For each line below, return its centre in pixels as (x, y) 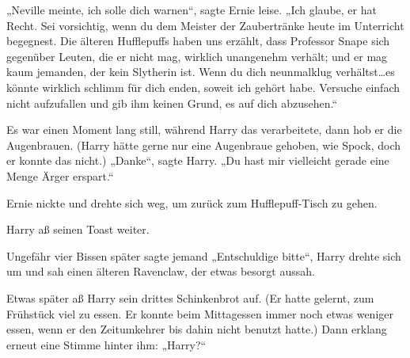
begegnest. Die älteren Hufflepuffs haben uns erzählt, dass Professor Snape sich (198, 41)
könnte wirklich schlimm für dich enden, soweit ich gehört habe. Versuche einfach (203, 87)
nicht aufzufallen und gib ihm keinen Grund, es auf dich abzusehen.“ (172, 103)
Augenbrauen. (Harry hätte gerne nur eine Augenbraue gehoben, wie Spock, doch (204, 145)
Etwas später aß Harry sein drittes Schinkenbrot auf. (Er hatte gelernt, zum (190, 297)
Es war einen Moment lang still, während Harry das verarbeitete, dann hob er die (204, 129)
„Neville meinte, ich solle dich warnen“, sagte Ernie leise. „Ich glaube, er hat (192, 10)
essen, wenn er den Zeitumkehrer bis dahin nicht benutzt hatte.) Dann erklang (197, 329)
